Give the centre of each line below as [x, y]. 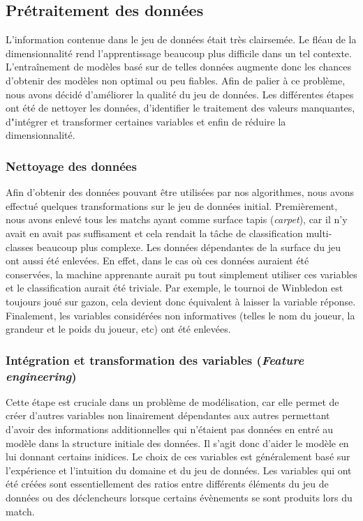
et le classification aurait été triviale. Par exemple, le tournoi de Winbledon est [175, 288]
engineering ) [41, 376]
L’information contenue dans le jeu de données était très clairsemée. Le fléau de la [181, 39]
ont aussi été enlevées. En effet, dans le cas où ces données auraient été [157, 260]
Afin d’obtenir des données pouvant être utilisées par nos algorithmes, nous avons [180, 192]
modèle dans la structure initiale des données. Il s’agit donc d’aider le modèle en [177, 443]
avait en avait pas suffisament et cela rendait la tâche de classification [154, 233]
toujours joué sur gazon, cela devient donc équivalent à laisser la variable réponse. [181, 301]
